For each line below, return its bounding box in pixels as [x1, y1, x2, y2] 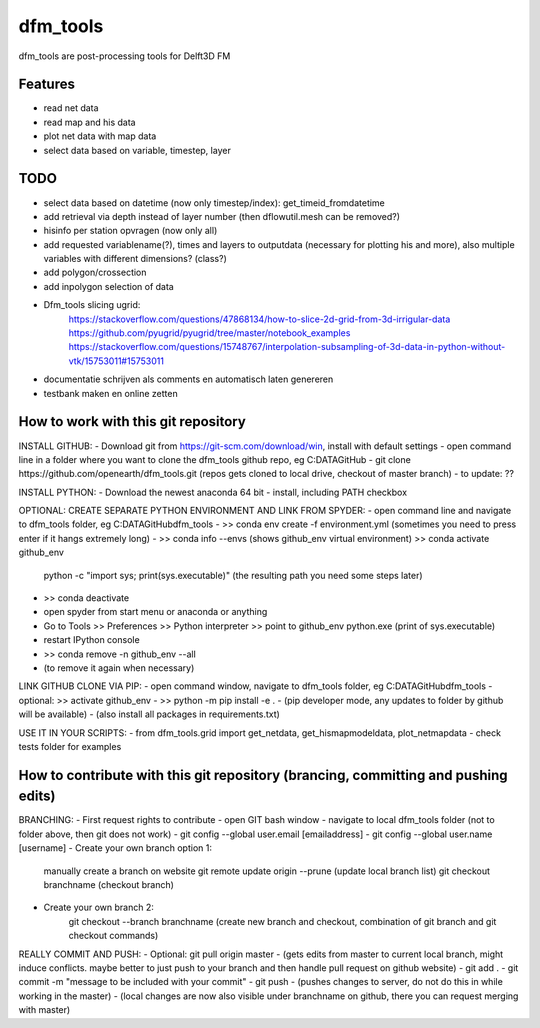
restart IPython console [43, 634, 140, 646]
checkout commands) [68, 930, 159, 942]
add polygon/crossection [43, 266, 147, 279]
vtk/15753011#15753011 [68, 355, 165, 367]
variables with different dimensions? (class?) [43, 253, 227, 265]
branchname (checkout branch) [43, 879, 175, 890]
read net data [43, 102, 99, 114]
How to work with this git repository [18, 413, 247, 430]
